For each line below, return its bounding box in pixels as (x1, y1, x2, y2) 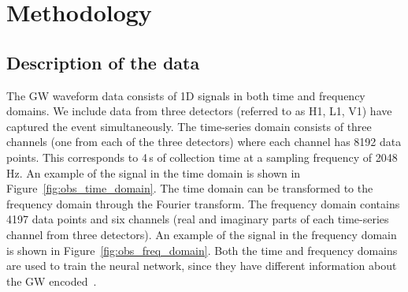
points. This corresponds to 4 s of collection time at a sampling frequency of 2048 (6, 148, 398, 165)
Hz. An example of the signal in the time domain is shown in (6, 164, 301, 181)
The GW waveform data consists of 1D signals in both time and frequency (6, 87, 365, 103)
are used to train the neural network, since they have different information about (6, 257, 397, 274)
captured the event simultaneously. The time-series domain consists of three (6, 118, 372, 134)
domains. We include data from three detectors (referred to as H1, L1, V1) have (6, 103, 392, 119)
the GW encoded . (6, 272, 97, 289)
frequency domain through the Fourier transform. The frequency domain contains (6, 195, 400, 212)
